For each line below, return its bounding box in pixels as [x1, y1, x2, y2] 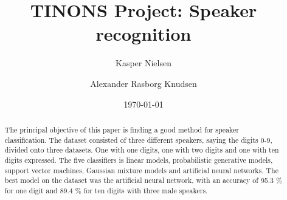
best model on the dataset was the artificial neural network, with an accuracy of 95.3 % [4, 175, 282, 185]
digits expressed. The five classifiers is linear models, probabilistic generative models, [4, 154, 273, 165]
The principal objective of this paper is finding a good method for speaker [4, 124, 239, 134]
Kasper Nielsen [116, 57, 171, 69]
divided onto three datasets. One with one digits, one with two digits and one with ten [4, 145, 279, 155]
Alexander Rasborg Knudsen [90, 77, 197, 89]
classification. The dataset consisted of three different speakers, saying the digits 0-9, [4, 134, 272, 145]
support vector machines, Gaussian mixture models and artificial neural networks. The [4, 165, 279, 175]
